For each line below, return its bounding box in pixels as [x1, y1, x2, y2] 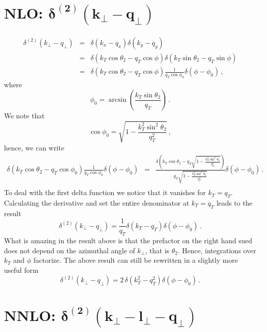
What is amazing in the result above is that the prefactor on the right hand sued [4, 235, 252, 246]
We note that [4, 110, 45, 121]
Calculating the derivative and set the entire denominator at [4, 198, 189, 208]
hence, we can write [4, 142, 65, 152]
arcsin [108, 96, 127, 104]
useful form [4, 265, 39, 275]
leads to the [216, 198, 252, 208]
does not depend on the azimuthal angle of [4, 245, 135, 255]
